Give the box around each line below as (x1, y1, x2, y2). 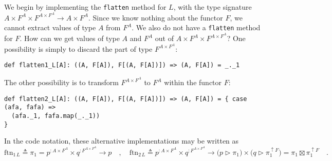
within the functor (164, 77, 222, 87)
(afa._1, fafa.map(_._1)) (11, 112, 100, 119)
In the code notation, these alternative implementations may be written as (4, 135, 239, 146)
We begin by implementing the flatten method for (4, 2, 167, 12)
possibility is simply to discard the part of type (4, 43, 153, 54)
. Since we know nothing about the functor (88, 12, 223, 23)
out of (155, 33, 174, 44)
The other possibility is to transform (4, 77, 119, 87)
